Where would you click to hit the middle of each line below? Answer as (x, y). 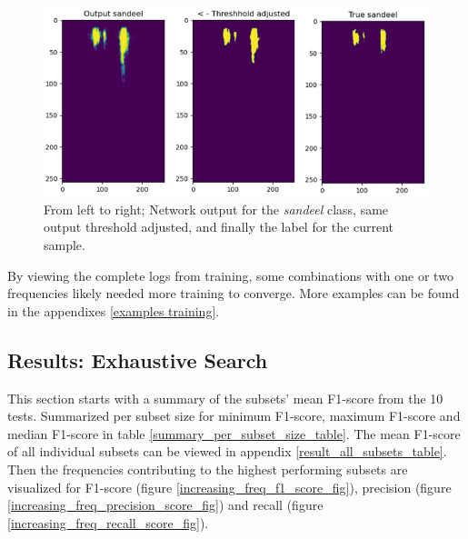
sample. (65, 244)
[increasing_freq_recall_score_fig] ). (108, 522)
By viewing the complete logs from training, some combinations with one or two (230, 275)
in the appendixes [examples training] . (114, 310)
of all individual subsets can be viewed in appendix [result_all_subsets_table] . (227, 451)
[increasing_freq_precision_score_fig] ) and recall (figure (165, 505)
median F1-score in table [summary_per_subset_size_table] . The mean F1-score (234, 433)
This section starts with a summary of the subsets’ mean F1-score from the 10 (225, 398)
